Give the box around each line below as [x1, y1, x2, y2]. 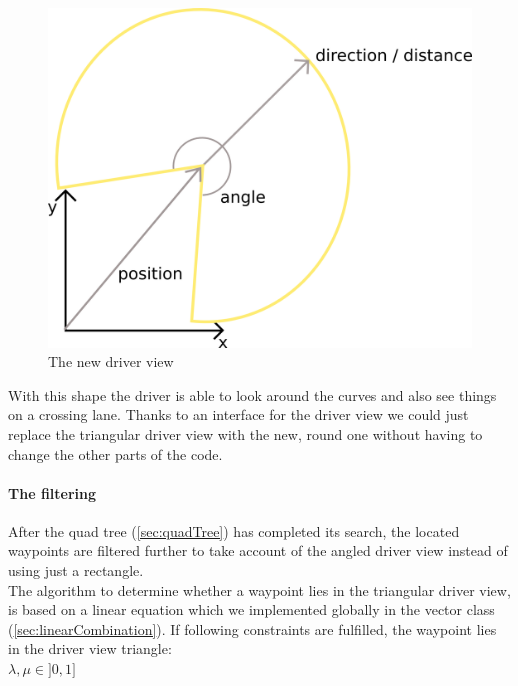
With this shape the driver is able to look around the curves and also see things [8, 384, 497, 405]
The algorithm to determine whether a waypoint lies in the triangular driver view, [8, 579, 511, 600]
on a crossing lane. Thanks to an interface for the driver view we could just [8, 404, 469, 425]
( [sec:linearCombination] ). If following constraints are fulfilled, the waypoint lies [8, 618, 497, 639]
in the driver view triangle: [8, 638, 172, 659]
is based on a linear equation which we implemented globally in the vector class [8, 599, 495, 620]
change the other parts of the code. [8, 443, 223, 464]
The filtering [8, 482, 97, 503]
